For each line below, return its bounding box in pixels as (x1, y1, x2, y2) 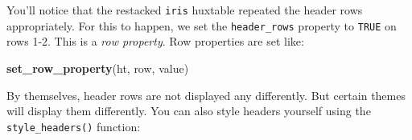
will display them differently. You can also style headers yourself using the (6, 102, 371, 119)
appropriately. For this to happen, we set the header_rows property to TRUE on (6, 17, 397, 34)
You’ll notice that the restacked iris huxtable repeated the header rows (6, 2, 363, 18)
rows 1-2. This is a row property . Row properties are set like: (6, 33, 304, 50)
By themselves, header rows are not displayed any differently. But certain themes (6, 86, 406, 103)
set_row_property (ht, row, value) (6, 59, 189, 76)
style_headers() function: (6, 118, 141, 134)
